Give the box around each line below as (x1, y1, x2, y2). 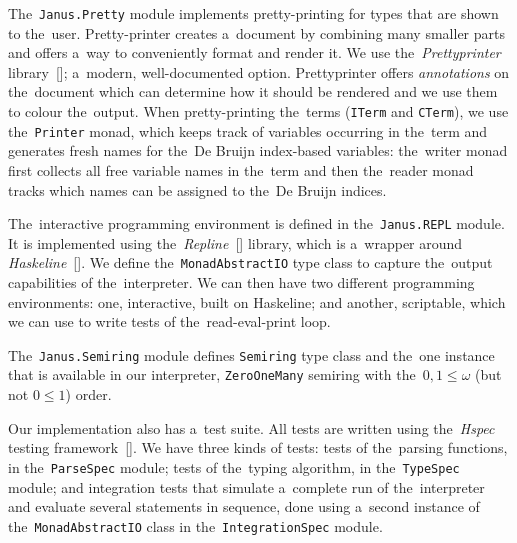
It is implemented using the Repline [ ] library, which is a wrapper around (8, 232, 463, 253)
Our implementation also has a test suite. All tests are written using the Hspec (8, 417, 495, 438)
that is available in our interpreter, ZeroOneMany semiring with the (8, 364, 416, 385)
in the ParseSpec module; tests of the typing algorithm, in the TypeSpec (8, 456, 460, 477)
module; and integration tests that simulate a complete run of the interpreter (8, 476, 485, 497)
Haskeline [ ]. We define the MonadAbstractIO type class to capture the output (8, 252, 493, 273)
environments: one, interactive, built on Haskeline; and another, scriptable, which (8, 291, 506, 312)
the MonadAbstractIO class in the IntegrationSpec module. (8, 515, 383, 536)
